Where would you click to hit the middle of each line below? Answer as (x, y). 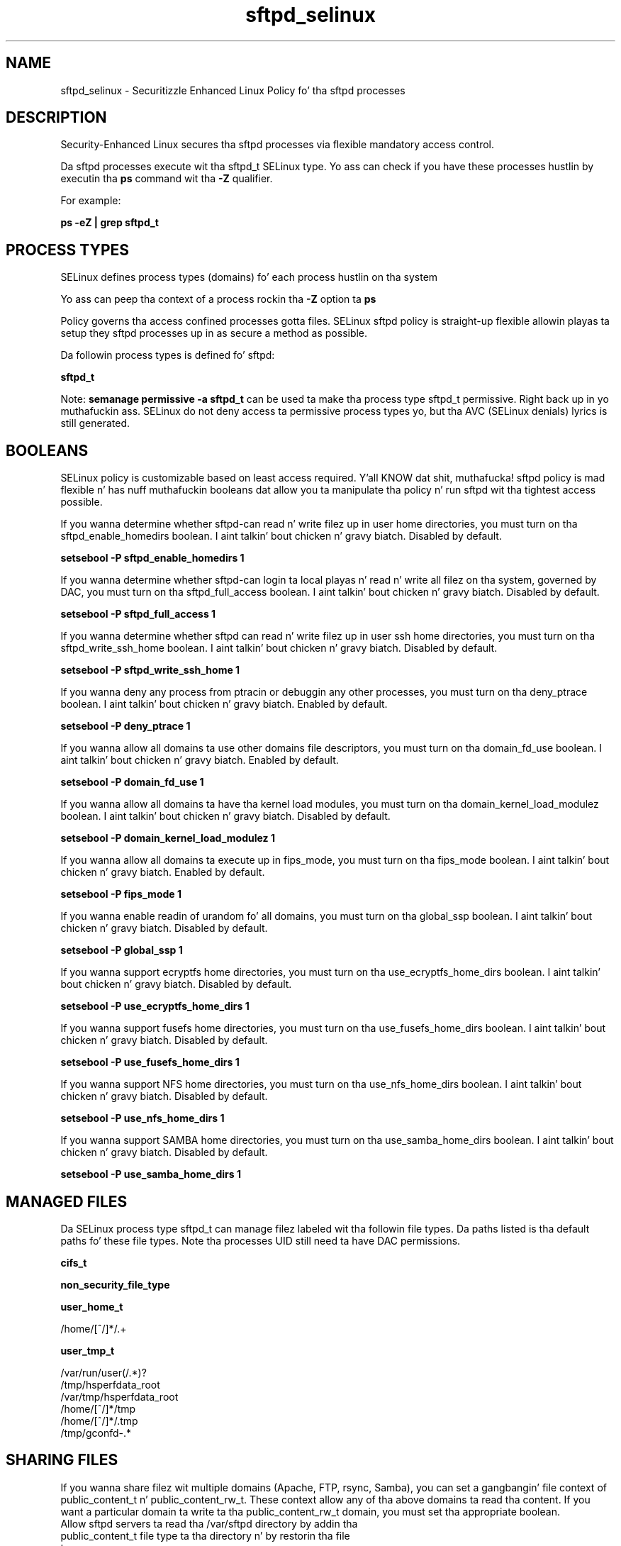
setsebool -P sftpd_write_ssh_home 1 (150, 670)
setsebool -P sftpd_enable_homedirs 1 (152, 558)
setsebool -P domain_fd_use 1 (132, 782)
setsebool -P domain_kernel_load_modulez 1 (168, 838)
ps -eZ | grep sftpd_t (110, 223)
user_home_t (92, 1306)
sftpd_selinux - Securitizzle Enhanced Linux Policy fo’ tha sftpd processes (233, 90)
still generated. (95, 423)
